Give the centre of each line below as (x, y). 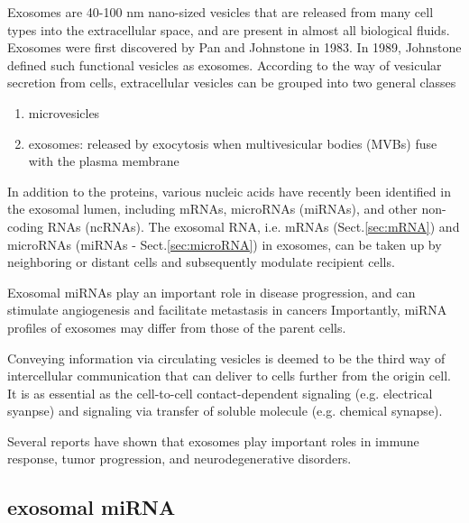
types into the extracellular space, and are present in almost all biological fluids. (229, 29)
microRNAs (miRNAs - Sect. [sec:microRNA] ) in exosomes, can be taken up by (225, 244)
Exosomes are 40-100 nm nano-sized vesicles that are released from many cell (221, 12)
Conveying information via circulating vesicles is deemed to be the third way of (226, 358)
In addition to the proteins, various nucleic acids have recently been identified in (229, 191)
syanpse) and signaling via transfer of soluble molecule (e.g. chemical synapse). (225, 411)
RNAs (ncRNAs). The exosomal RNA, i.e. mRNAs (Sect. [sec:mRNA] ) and (253, 226)
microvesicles (64, 112)
